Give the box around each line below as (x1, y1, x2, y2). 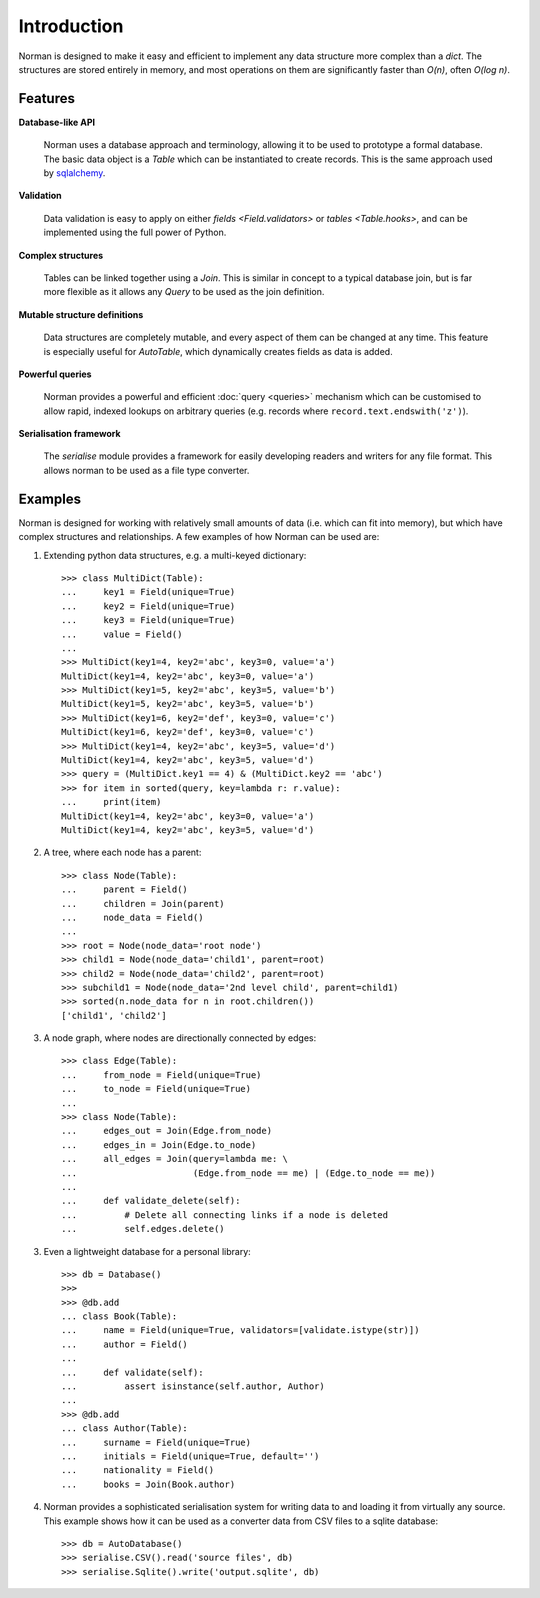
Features (18, 90, 75, 107)
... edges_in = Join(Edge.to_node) (61, 1139, 257, 1150)
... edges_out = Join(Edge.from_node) (61, 1125, 273, 1137)
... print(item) (61, 796, 162, 808)
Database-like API (18, 116, 95, 128)
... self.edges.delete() (61, 1223, 225, 1235)
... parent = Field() (61, 884, 189, 895)
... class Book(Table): (61, 1311, 178, 1322)
